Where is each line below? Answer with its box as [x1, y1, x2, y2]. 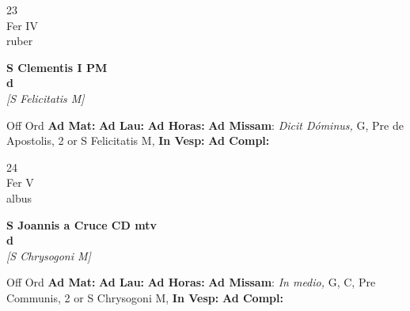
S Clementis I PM [6, 59, 108, 75]
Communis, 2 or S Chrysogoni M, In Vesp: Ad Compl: [6, 289, 283, 305]
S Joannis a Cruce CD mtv [6, 216, 157, 233]
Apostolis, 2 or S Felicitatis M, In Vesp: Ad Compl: [6, 132, 270, 149]
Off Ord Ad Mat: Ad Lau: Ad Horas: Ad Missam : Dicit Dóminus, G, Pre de [6, 116, 404, 133]
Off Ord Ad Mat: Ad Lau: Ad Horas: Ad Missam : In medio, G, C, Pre [6, 274, 376, 290]
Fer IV [6, 17, 38, 33]
